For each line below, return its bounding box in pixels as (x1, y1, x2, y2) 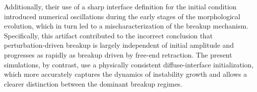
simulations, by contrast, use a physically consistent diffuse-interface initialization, (4, 59, 254, 69)
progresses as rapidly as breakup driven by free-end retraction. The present (4, 49, 232, 60)
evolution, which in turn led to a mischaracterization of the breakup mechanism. (4, 21, 249, 31)
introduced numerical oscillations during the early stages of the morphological (4, 11, 241, 21)
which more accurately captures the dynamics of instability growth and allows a (4, 69, 247, 79)
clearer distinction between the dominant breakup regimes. (4, 78, 183, 89)
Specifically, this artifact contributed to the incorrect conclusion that (4, 30, 213, 40)
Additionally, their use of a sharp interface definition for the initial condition (4, 1, 237, 11)
